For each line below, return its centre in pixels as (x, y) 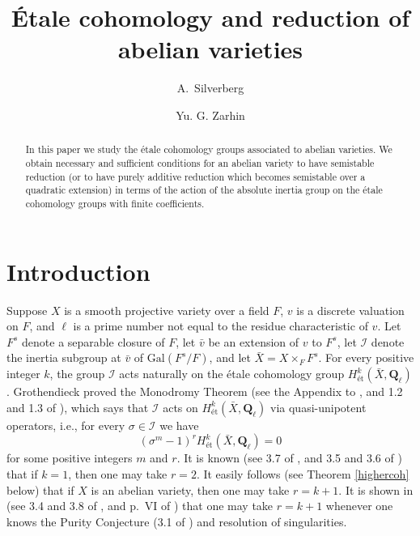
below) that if (40, 489)
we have (179, 425)
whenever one (359, 506)
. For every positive (366, 357)
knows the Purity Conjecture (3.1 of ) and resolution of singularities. (177, 521)
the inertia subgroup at (64, 357)
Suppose (27, 310)
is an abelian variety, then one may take (190, 489)
